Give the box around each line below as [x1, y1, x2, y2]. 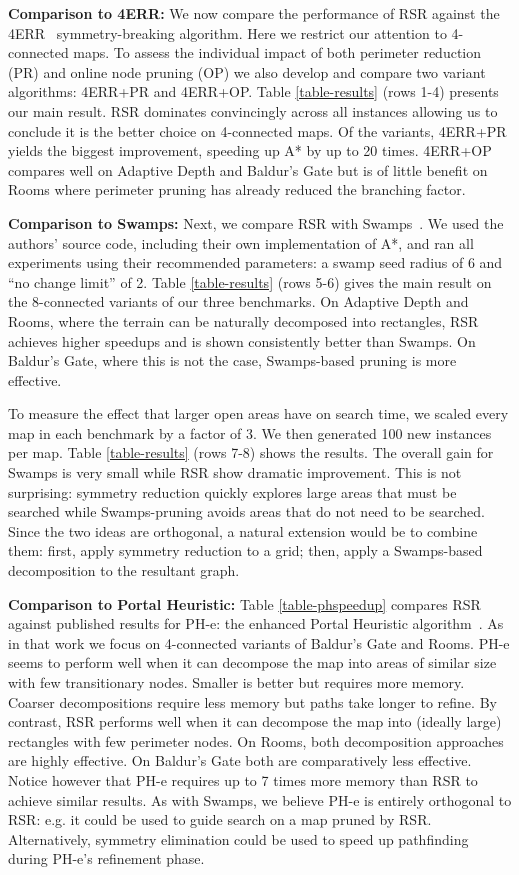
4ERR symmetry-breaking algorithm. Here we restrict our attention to [8, 22, 447, 43]
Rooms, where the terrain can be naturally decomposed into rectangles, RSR [8, 310, 479, 331]
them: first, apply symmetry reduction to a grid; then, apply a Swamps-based [8, 540, 483, 561]
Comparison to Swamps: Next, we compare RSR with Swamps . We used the [8, 212, 504, 233]
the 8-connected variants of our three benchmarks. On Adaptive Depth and [8, 291, 469, 312]
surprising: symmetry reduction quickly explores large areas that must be [8, 481, 457, 502]
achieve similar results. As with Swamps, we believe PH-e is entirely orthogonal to [8, 789, 512, 810]
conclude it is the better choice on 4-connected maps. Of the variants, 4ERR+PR [8, 120, 507, 141]
